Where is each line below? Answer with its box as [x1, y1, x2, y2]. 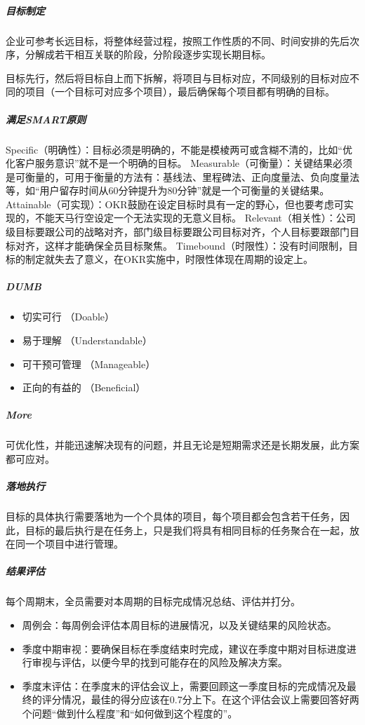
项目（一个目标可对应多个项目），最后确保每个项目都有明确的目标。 [25, 84, 335, 99]
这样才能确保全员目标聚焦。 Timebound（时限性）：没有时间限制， [44, 238, 349, 252]
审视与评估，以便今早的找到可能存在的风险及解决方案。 [32, 655, 288, 670]
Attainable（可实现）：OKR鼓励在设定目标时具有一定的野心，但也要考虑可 [6, 196, 344, 211]
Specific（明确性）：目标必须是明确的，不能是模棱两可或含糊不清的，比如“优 [6, 142, 352, 156]
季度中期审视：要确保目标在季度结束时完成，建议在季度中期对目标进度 [22, 641, 347, 656]
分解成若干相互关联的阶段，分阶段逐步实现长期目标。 [25, 47, 271, 62]
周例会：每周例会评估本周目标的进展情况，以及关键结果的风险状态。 [22, 618, 337, 632]
